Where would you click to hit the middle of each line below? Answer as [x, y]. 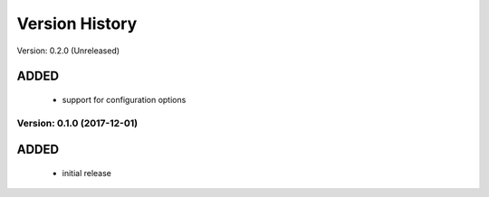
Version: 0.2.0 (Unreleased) [68, 51]
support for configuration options [124, 99]
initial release [87, 173]
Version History [77, 23]
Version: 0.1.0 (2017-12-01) [77, 123]
